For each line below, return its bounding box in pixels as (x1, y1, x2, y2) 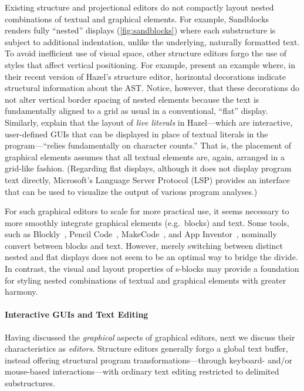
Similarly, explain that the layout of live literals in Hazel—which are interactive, (5, 116, 293, 128)
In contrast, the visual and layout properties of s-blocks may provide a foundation (5, 262, 299, 275)
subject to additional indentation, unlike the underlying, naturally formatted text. (5, 35, 300, 48)
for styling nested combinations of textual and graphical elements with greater (5, 274, 286, 286)
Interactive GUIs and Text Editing (5, 308, 148, 321)
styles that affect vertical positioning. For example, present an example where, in (5, 58, 295, 70)
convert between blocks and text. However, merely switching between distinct (5, 239, 283, 251)
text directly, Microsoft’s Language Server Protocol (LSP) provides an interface (5, 173, 290, 186)
